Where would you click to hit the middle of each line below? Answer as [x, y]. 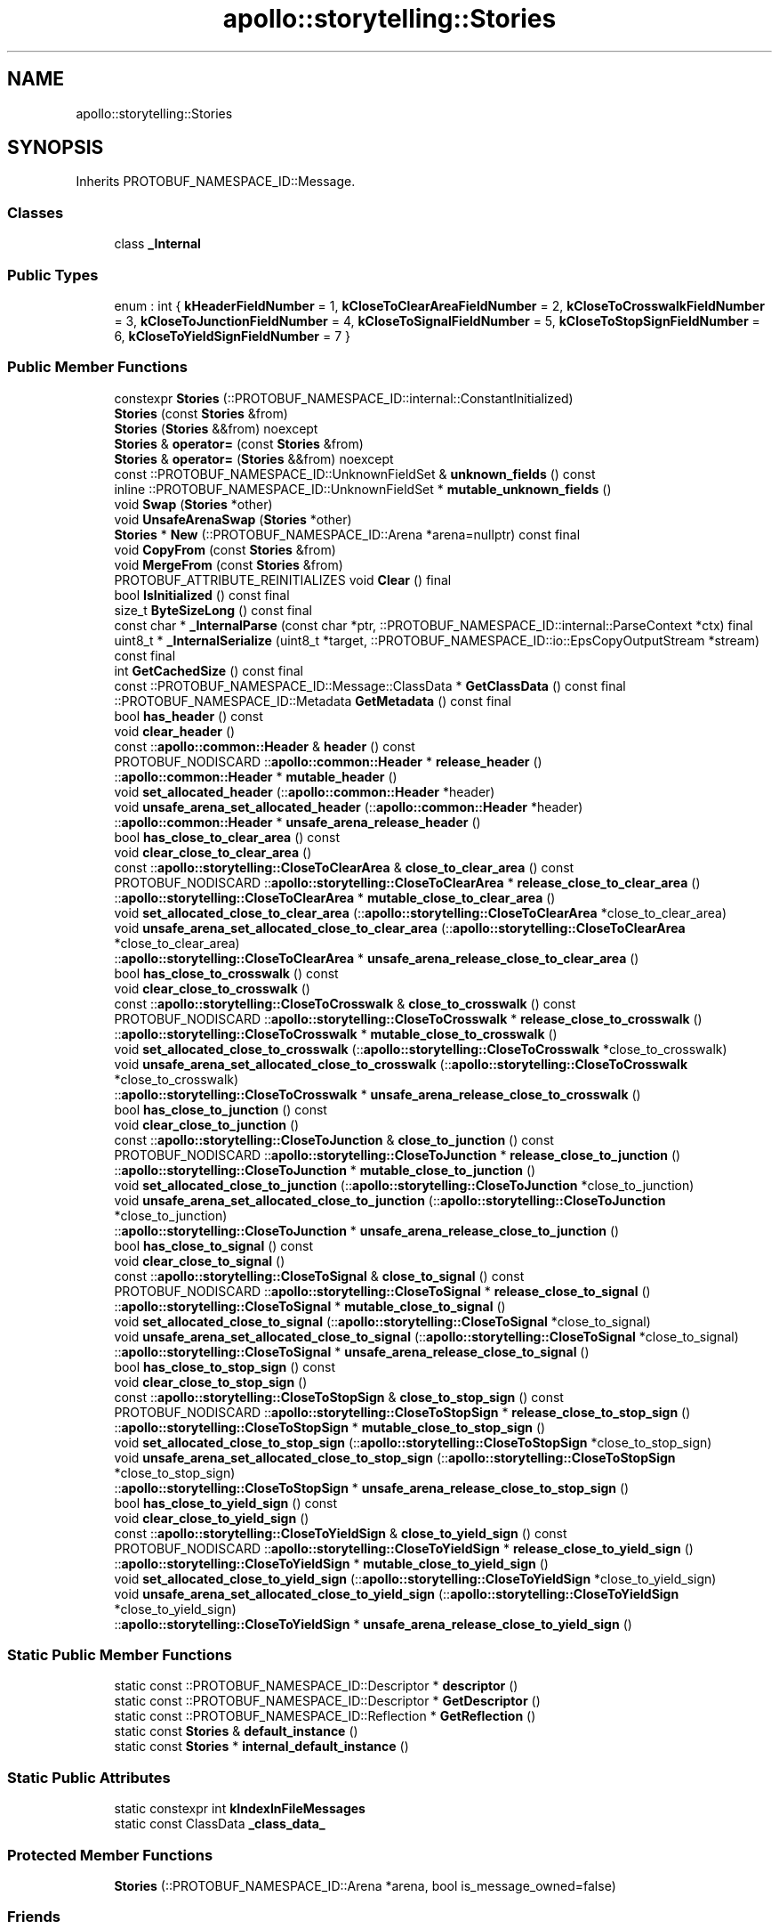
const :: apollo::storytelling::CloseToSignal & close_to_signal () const [319, 1276]
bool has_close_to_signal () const [213, 1245]
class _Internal [157, 244]
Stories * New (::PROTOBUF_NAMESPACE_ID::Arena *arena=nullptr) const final [347, 534]
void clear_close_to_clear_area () [213, 852]
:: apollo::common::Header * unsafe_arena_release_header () [297, 822]
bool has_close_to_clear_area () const [227, 837]
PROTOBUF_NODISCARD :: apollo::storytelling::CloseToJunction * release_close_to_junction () [398, 1155]
